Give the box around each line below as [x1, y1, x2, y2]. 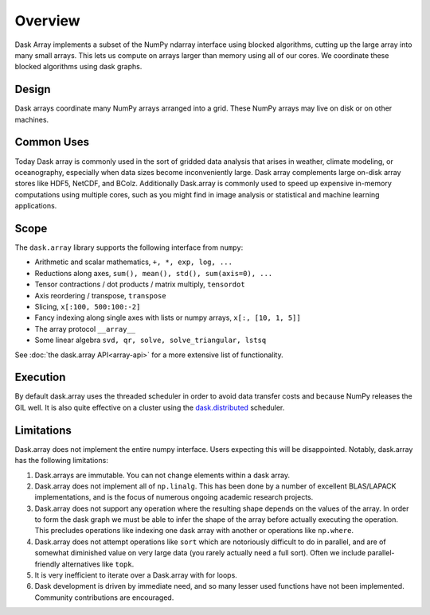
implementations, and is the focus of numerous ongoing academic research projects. [34, 492, 314, 502]
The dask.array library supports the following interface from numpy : [14, 243, 244, 252]
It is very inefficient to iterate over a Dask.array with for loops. [34, 570, 238, 580]
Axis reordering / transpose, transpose [34, 290, 166, 300]
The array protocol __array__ [34, 324, 135, 333]
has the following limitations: [14, 456, 109, 465]
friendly [34, 559, 61, 569]
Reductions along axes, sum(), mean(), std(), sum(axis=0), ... [34, 268, 273, 278]
